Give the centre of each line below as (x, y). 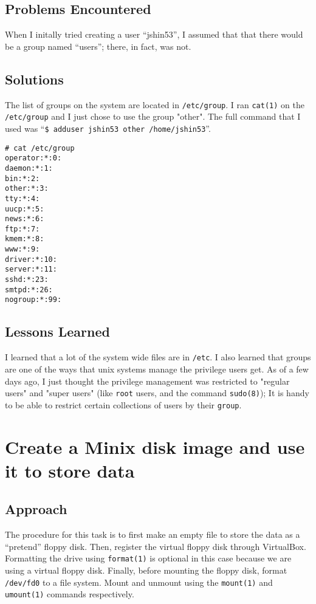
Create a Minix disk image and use (155, 446)
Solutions (34, 79)
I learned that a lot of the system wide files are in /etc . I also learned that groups (158, 357)
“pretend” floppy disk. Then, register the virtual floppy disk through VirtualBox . (156, 546)
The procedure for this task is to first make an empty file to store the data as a (153, 534)
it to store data (70, 470)
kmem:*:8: (25, 239)
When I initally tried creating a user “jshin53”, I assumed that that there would (154, 34)
